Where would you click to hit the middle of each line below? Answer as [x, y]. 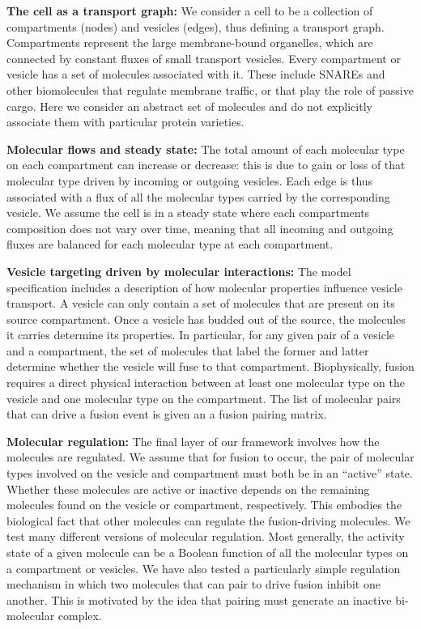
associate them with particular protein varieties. [125, 122]
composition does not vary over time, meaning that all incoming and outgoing [200, 228]
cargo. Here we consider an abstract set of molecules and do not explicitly [189, 106]
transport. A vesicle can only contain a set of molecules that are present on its [201, 303]
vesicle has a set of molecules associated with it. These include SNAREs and [196, 74]
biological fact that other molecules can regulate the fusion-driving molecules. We [208, 520]
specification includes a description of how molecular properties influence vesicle [204, 287]
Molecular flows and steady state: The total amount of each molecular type [206, 149]
